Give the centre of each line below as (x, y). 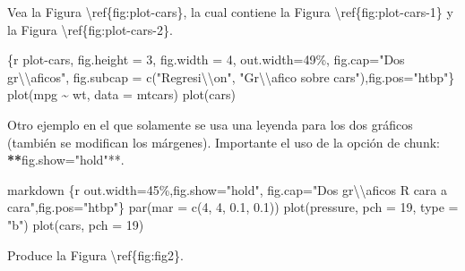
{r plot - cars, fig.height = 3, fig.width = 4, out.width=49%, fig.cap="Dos (206, 59)
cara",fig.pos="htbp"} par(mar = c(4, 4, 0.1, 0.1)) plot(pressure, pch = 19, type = (233, 207)
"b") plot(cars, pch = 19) (76, 224)
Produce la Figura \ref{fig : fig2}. (95, 254)
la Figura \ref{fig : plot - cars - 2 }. (90, 29)
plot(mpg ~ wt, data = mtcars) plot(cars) (121, 94)
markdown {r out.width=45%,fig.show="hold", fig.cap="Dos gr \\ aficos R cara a (227, 189)
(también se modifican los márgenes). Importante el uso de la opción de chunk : (224, 142)
